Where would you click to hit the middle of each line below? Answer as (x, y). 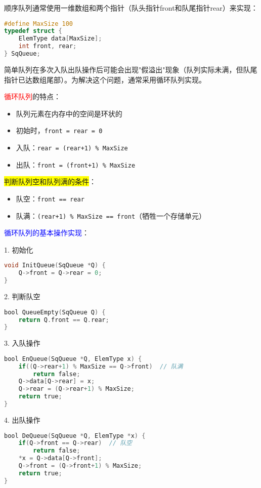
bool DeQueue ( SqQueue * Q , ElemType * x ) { (75, 436)
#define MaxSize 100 (39, 24)
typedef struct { (33, 31)
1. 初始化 (19, 249)
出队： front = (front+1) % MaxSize (76, 164)
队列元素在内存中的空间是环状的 (69, 113)
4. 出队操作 (22, 419)
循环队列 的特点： (32, 96)
